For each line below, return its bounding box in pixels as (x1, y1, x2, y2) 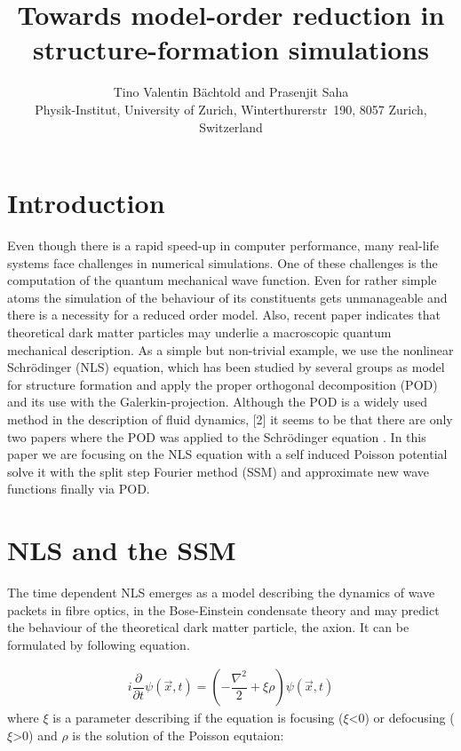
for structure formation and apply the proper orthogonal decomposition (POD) (7, 375, 438, 393)
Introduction (7, 185, 165, 221)
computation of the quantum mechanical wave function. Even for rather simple (7, 271, 437, 289)
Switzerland (199, 117, 263, 136)
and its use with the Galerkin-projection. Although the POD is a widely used (7, 392, 428, 411)
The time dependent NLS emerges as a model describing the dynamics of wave (7, 583, 435, 602)
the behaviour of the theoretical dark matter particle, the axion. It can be (7, 618, 409, 636)
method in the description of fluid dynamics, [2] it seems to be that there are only (7, 409, 453, 428)
